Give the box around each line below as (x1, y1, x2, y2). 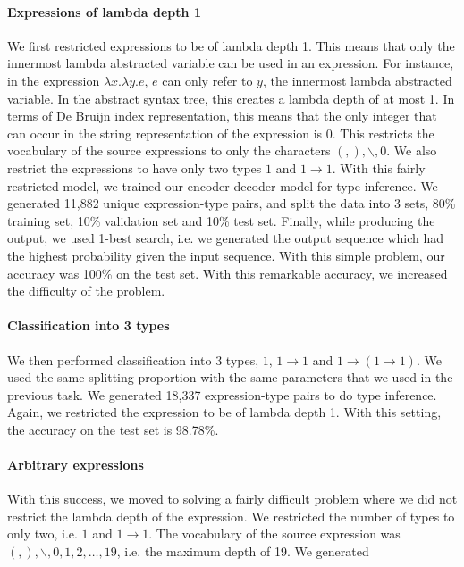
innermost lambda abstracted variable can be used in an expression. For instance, (7, 54, 454, 72)
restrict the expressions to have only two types (7, 158, 262, 177)
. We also (386, 141, 437, 160)
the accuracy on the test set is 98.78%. (7, 420, 219, 438)
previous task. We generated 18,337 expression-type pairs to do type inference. (7, 385, 437, 404)
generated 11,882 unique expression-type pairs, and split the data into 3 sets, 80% (7, 194, 456, 213)
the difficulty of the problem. (7, 281, 165, 300)
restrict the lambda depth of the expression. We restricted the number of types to (7, 506, 455, 525)
